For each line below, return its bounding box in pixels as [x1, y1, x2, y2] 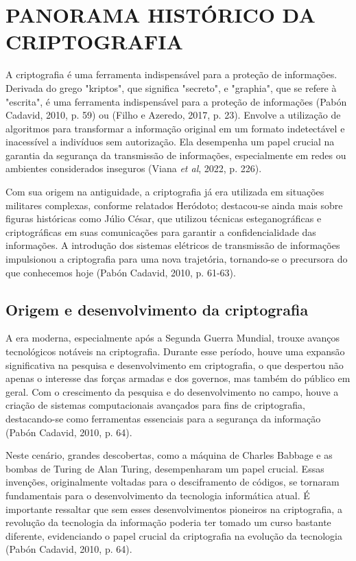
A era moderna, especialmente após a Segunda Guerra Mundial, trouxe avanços [5, 331, 340, 345]
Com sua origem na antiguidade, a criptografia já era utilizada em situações [5, 184, 324, 199]
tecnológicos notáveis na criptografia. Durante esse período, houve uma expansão [5, 344, 345, 359]
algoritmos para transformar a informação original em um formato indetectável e [5, 121, 345, 135]
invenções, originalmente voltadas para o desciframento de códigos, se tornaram [5, 475, 340, 489]
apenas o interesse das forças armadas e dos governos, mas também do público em [5, 371, 351, 385]
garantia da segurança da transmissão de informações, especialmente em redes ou [5, 147, 346, 162]
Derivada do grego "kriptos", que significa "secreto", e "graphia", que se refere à [5, 80, 337, 95]
